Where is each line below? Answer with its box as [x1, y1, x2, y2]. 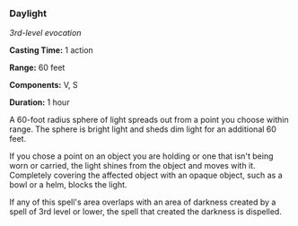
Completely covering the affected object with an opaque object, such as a [9, 169, 283, 181]
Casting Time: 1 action [9, 45, 94, 56]
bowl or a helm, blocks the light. [9, 179, 127, 190]
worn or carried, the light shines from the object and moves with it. [9, 161, 256, 171]
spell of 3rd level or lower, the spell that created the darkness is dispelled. [9, 206, 283, 217]
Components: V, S [9, 80, 78, 91]
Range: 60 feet [9, 62, 66, 74]
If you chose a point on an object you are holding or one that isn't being [9, 151, 274, 161]
